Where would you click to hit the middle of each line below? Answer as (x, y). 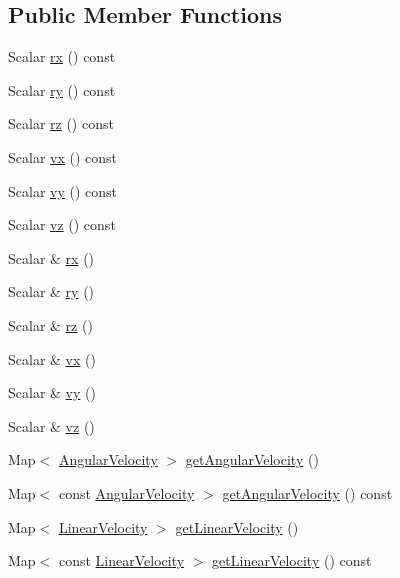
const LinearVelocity (121, 560)
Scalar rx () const (62, 56)
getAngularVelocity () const (307, 492)
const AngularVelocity (126, 492)
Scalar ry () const (62, 89)
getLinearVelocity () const (292, 560)
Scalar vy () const (63, 190)
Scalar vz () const (62, 224)
